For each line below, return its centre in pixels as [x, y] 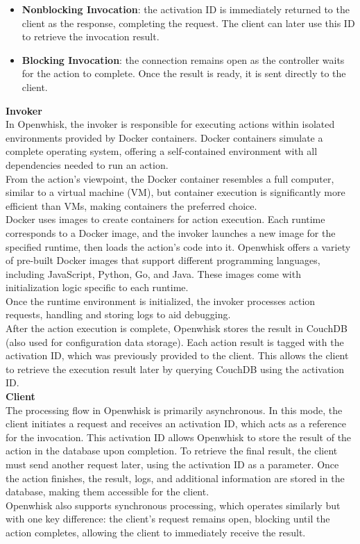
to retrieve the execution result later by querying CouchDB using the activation [175, 369]
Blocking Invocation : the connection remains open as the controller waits [183, 59]
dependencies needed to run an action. [87, 164]
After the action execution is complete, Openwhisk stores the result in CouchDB [177, 328]
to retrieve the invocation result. [91, 36]
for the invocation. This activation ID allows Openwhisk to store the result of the [179, 437]
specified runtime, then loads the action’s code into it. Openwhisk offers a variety [178, 246]
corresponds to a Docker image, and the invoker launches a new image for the [171, 232]
